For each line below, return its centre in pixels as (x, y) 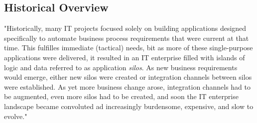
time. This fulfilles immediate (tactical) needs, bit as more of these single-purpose (128, 48)
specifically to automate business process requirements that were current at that (127, 38)
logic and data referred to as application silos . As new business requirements (121, 67)
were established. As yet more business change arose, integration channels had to (127, 86)
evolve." (16, 116)
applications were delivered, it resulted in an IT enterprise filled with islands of (125, 57)
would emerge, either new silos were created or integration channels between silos (128, 77)
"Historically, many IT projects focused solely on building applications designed (125, 28)
